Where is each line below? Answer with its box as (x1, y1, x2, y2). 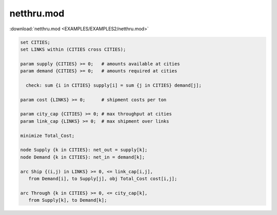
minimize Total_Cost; (20, 132, 75, 139)
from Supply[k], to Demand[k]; (28, 198, 107, 203)
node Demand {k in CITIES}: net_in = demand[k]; (20, 154, 145, 160)
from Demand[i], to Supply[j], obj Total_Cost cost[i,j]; (28, 175, 177, 182)
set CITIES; (20, 39, 51, 45)
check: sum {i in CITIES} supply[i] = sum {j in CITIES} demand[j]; (26, 82, 202, 88)
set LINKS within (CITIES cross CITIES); (20, 46, 126, 52)
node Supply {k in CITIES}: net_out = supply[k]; (20, 147, 148, 153)
